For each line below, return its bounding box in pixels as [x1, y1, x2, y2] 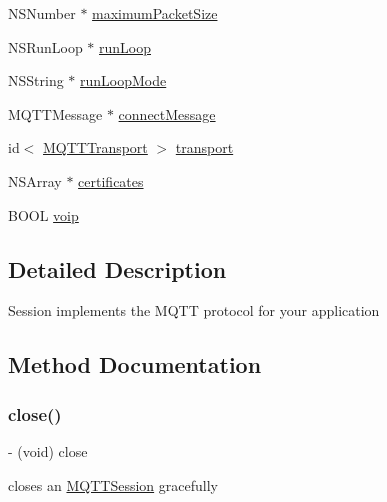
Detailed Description [8, 253, 227, 284]
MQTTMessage [8, 103, 103, 124]
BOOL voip [8, 204, 79, 225]
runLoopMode [80, 70, 167, 91]
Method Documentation [8, 349, 262, 380]
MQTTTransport [43, 137, 148, 158]
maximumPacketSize [92, 3, 218, 23]
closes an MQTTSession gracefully [8, 474, 218, 495]
